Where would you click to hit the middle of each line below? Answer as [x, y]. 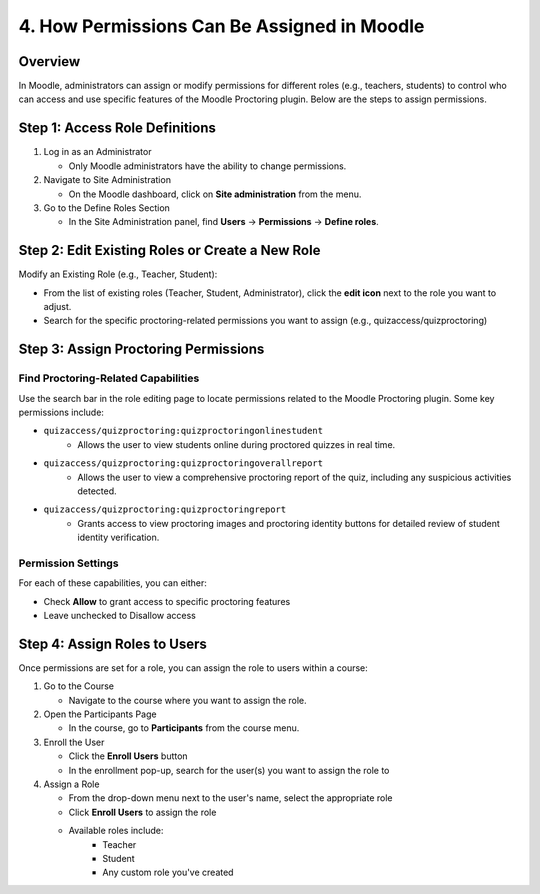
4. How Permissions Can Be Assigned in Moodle [221, 26]
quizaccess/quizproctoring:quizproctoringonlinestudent [183, 431]
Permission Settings [68, 563]
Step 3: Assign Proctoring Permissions [141, 349]
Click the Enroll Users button [128, 756]
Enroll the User [74, 742]
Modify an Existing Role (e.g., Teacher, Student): [118, 274]
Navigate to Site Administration [107, 180]
